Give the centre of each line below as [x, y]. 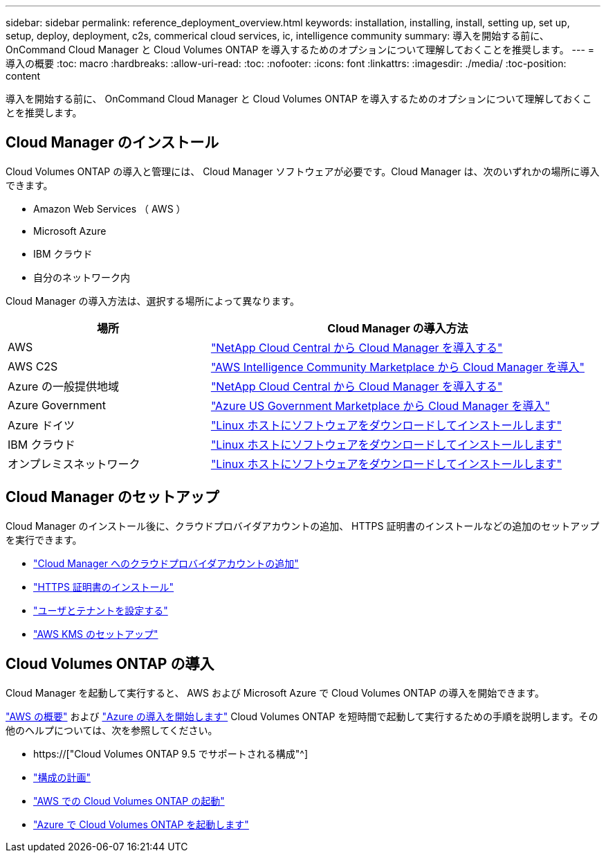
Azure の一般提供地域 [63, 386]
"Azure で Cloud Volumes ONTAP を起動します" [141, 824]
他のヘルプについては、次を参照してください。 [112, 730]
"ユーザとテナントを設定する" [101, 610]
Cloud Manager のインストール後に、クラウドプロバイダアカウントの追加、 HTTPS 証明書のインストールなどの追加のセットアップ [303, 526]
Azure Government [57, 405]
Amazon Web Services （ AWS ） [110, 208]
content [23, 76]
